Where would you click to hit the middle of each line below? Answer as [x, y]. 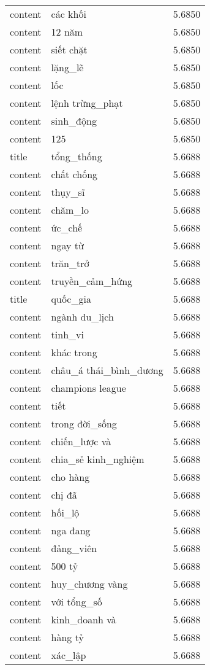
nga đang [71, 530]
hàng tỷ [67, 637]
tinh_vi [67, 334]
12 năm [67, 32]
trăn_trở [70, 263]
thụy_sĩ [68, 192]
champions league [88, 388]
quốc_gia [71, 299]
